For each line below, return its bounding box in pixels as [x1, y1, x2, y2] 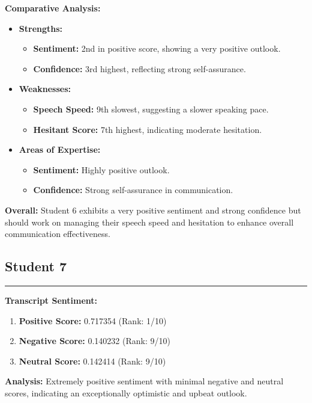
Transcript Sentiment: [5, 294, 97, 306]
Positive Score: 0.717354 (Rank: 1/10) [19, 314, 167, 327]
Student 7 [5, 257, 67, 275]
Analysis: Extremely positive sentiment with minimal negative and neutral [5, 375, 284, 387]
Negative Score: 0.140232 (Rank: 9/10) [19, 334, 170, 347]
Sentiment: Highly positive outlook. [33, 163, 170, 176]
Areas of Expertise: [19, 143, 101, 156]
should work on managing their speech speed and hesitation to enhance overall [5, 215, 294, 228]
